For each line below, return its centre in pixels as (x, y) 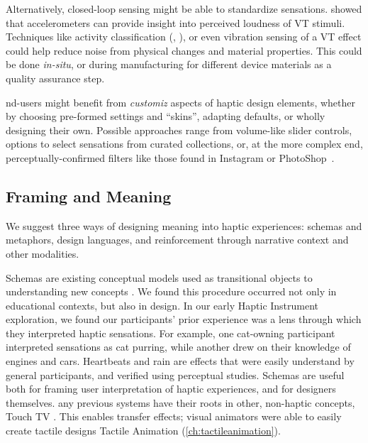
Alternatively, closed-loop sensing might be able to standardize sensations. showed (184, 9)
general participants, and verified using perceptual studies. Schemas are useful (175, 374)
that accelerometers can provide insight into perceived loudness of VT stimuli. (175, 22)
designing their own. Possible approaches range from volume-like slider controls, (179, 130)
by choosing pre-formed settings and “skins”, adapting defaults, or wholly (166, 116)
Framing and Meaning (89, 196)
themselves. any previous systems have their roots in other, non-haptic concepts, (180, 402)
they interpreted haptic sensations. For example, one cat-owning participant (171, 333)
